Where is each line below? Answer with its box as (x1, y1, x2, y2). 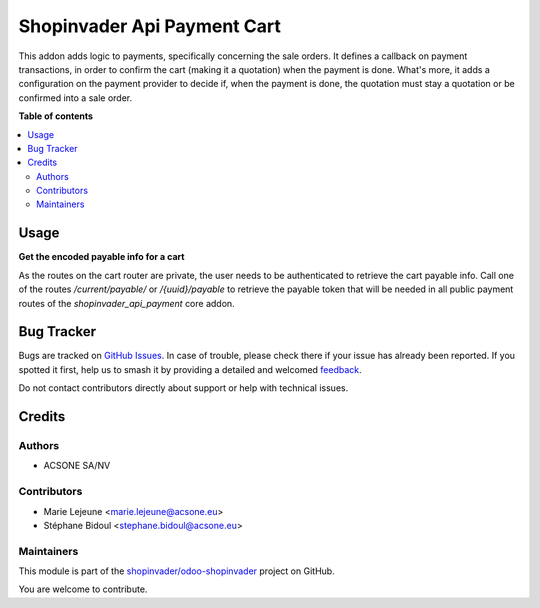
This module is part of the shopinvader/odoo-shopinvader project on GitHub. (18, 565, 335, 577)
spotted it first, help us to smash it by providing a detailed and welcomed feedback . (18, 363, 362, 375)
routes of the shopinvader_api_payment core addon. (18, 297, 235, 309)
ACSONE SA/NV (43, 460, 111, 472)
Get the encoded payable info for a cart (18, 251, 185, 263)
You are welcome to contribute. (18, 583, 148, 595)
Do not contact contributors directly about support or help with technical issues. (18, 382, 349, 394)
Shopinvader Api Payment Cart (18, 15, 282, 37)
